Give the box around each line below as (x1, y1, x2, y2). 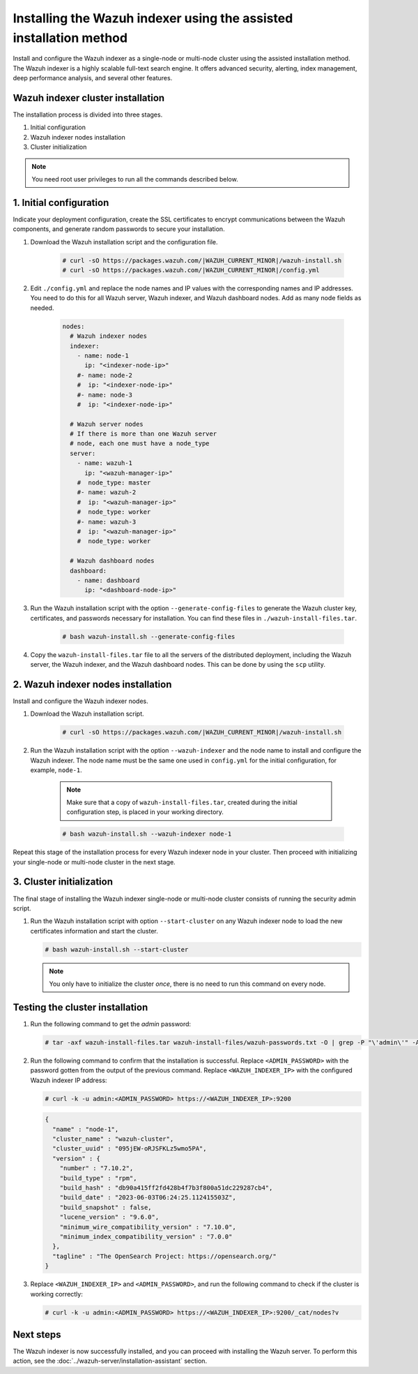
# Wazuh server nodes (70, 420, 144, 428)
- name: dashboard (77, 576, 140, 584)
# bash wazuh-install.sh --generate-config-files (62, 633, 235, 640)
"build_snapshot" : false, (59, 1203, 153, 1211)
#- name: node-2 (77, 371, 132, 379)
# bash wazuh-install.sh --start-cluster (45, 945, 189, 953)
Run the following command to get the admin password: (30, 1020, 192, 1028)
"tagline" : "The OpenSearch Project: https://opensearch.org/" (52, 1252, 277, 1260)
